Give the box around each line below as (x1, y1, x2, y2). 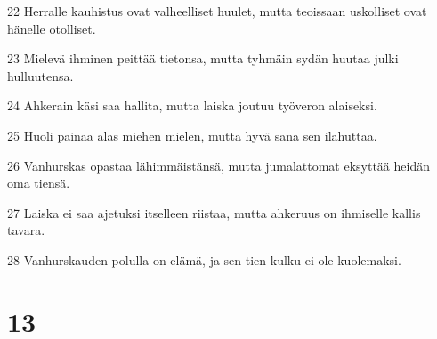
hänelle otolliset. (7, 19, 96, 37)
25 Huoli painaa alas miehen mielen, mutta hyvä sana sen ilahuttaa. (7, 125, 377, 144)
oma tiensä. (7, 174, 70, 192)
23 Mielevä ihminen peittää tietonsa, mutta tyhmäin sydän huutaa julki (7, 49, 399, 68)
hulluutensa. (7, 66, 74, 85)
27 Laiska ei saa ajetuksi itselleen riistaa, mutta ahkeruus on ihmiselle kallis (7, 203, 421, 222)
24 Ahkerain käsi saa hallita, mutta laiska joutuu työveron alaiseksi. (7, 96, 377, 115)
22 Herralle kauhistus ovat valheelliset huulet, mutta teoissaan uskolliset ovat (7, 2, 427, 20)
